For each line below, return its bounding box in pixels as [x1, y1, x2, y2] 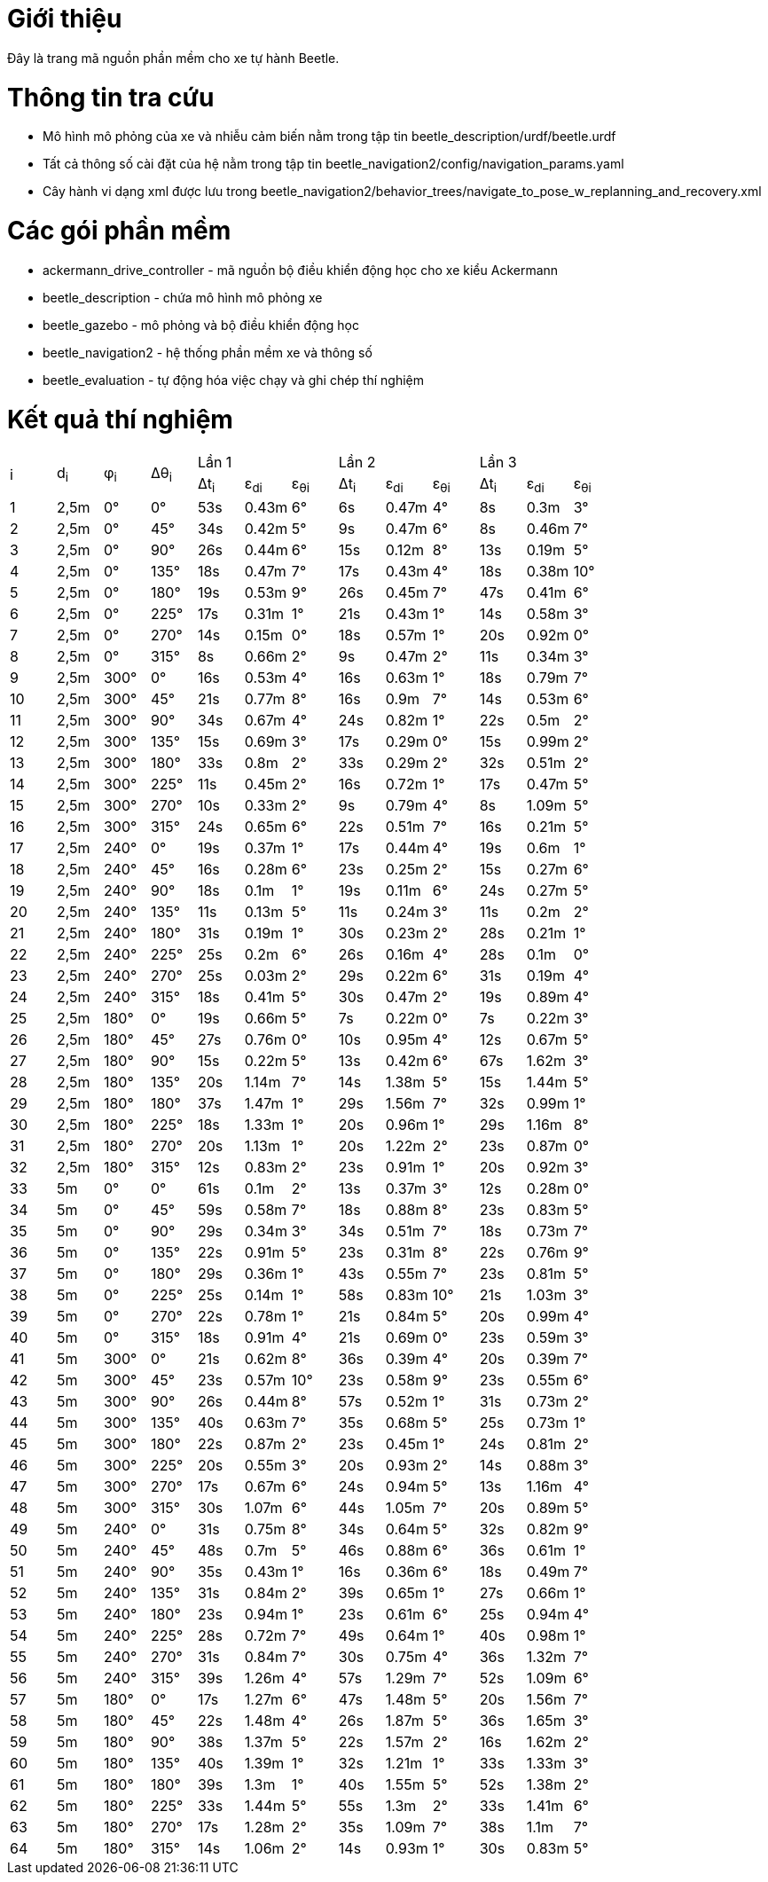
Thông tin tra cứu [7, 82, 215, 113]
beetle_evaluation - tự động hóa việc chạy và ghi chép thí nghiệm [43, 372, 424, 388]
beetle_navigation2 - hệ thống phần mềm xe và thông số [43, 344, 372, 360]
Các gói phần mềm [7, 216, 231, 246]
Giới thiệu [7, 4, 122, 34]
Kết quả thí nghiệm [7, 404, 233, 435]
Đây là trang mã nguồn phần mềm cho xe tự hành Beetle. [7, 50, 340, 66]
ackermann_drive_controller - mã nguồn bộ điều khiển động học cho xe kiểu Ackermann [43, 262, 559, 278]
